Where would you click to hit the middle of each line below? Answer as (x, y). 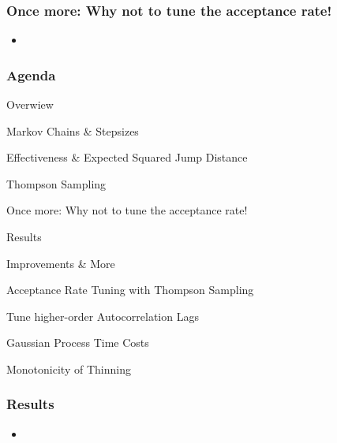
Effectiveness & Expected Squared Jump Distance (127, 157)
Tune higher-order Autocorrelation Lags (103, 316)
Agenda (31, 74)
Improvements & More (61, 263)
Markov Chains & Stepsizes (73, 130)
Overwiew (30, 104)
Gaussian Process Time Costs (78, 342)
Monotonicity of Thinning (69, 369)
